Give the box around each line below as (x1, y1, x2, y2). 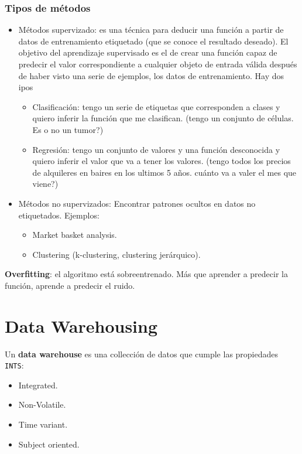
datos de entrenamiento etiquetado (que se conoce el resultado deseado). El (18, 35, 289, 47)
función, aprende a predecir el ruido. (5, 279, 135, 291)
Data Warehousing (5, 313, 158, 337)
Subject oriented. (18, 438, 80, 450)
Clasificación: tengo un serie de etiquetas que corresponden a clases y (32, 100, 280, 112)
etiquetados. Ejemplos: (18, 209, 99, 221)
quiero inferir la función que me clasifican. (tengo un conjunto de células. (32, 112, 294, 124)
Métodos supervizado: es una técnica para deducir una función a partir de (18, 23, 284, 36)
